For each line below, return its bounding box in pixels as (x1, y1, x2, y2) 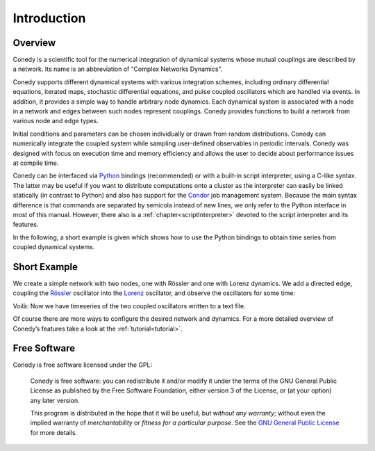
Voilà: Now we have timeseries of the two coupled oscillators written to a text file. (12, 301, 246, 310)
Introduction (12, 10, 86, 26)
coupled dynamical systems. (12, 243, 95, 251)
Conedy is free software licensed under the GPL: (12, 361, 153, 369)
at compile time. (12, 159, 59, 167)
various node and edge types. (12, 117, 99, 125)
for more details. (30, 428, 78, 436)
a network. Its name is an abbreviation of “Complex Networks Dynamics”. (12, 65, 222, 73)
